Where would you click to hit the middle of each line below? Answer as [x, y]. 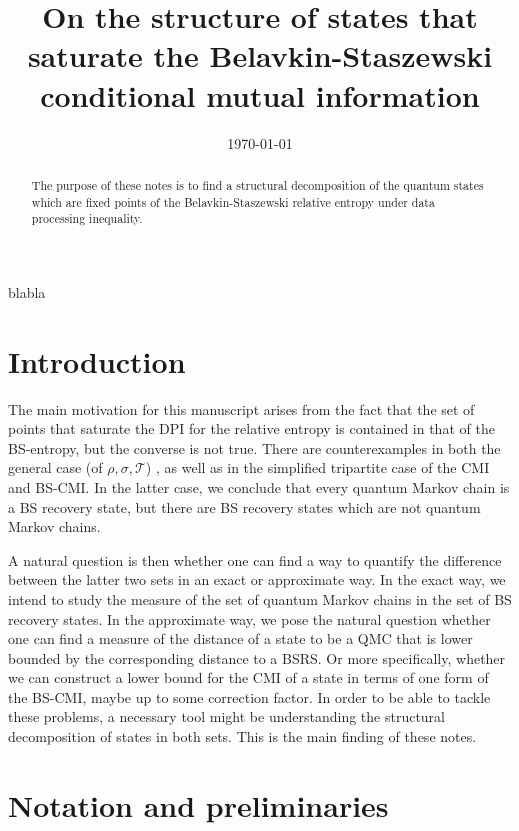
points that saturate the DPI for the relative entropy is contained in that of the [251, 428]
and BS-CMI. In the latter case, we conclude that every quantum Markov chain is [259, 486]
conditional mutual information [260, 94]
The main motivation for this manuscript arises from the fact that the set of [241, 408]
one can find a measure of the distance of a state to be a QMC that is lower [240, 638]
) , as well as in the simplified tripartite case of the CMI [317, 467]
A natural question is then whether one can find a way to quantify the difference [255, 559]
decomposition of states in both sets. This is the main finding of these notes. [242, 736]
